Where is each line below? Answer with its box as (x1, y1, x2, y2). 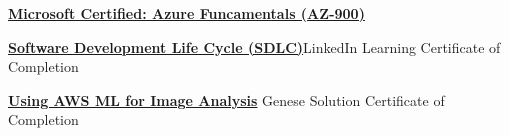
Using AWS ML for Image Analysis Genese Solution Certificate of (8, 89, 445, 110)
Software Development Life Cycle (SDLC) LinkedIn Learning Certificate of (8, 36, 501, 57)
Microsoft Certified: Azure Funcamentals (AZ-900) (8, 3, 365, 23)
